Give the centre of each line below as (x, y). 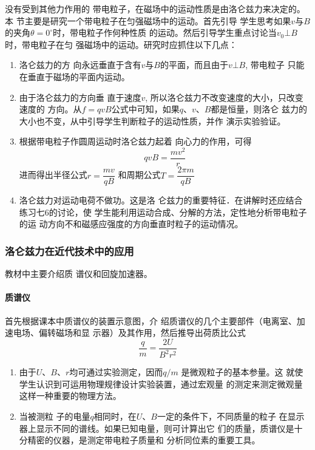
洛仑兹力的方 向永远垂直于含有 (80, 65)
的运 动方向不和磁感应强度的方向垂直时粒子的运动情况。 (131, 224)
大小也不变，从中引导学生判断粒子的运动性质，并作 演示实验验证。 (152, 121)
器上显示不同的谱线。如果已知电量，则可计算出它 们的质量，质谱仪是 (157, 428)
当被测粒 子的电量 (55, 416)
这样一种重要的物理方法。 (70, 396)
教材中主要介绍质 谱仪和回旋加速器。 (79, 274)
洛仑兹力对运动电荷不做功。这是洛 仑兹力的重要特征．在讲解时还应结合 (161, 200)
